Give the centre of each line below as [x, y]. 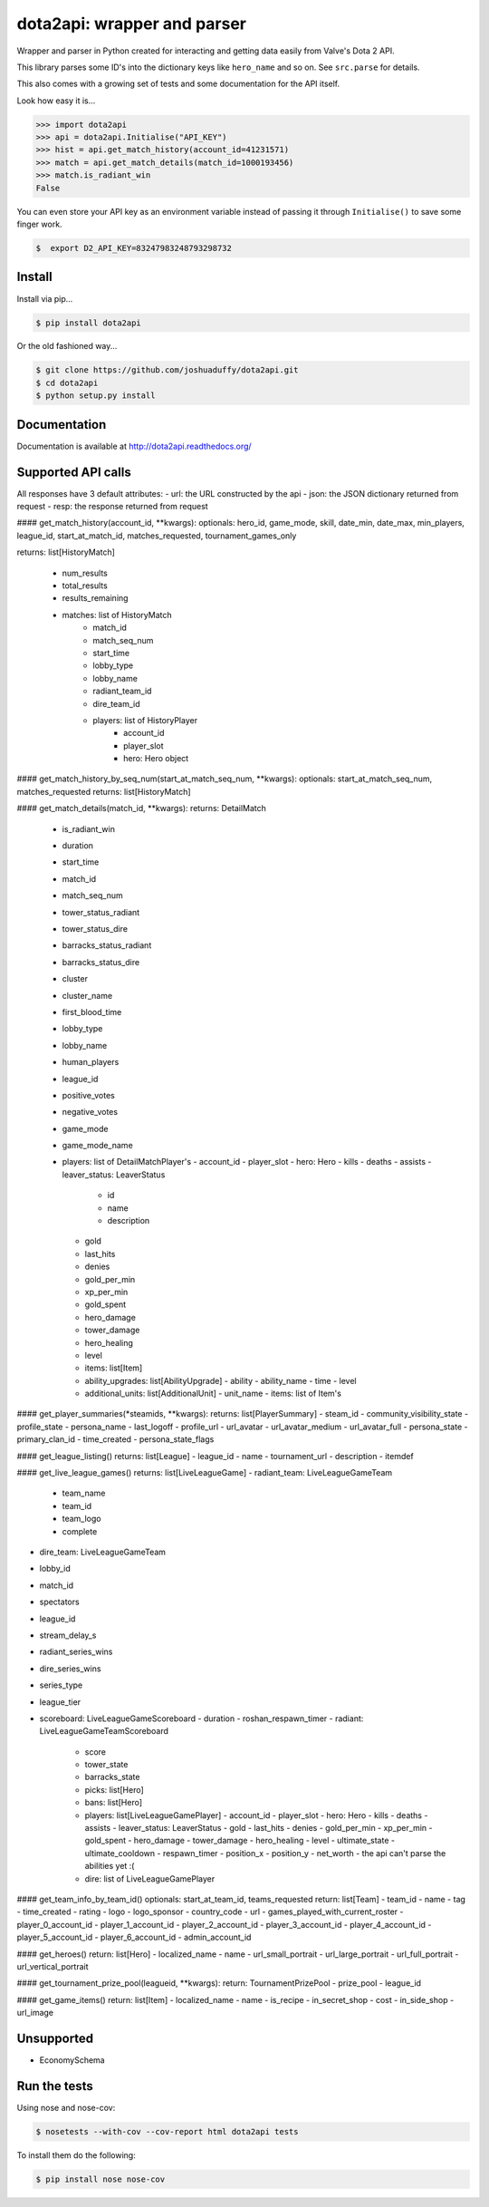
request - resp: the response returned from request [112, 507]
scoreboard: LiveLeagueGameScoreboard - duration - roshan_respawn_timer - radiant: [201, 1718]
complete [80, 1531]
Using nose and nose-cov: [66, 2107]
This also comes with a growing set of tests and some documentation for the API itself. [178, 84]
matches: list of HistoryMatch [117, 615]
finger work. [39, 224]
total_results [85, 586]
